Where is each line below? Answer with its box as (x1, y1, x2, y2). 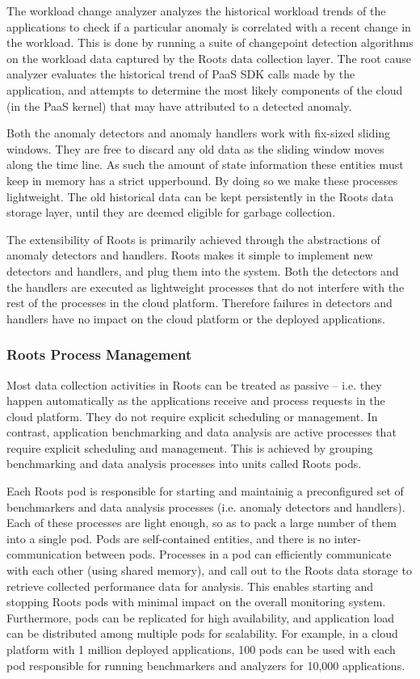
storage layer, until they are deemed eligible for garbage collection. (6, 204, 336, 221)
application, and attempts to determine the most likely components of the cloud (6, 81, 403, 98)
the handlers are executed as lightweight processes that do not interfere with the (6, 278, 405, 295)
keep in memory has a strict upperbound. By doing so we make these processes (6, 171, 398, 188)
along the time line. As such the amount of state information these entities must (6, 156, 404, 173)
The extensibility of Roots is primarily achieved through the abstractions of (6, 230, 380, 247)
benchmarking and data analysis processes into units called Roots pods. (6, 455, 362, 472)
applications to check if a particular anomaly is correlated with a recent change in (6, 18, 411, 35)
